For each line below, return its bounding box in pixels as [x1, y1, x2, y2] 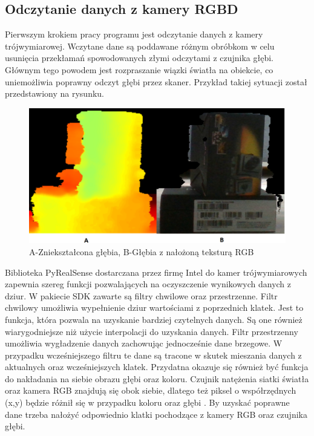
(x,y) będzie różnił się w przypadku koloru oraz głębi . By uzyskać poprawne [5, 396, 290, 409]
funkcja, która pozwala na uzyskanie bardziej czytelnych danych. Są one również [5, 313, 303, 325]
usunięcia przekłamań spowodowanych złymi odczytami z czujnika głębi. [5, 51, 274, 64]
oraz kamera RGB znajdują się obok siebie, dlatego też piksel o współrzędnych [5, 384, 296, 397]
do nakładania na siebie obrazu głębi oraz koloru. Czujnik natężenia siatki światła [5, 372, 309, 385]
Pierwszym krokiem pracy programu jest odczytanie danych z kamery [5, 28, 263, 41]
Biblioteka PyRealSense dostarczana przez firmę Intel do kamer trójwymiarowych [5, 265, 307, 278]
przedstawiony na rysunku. [5, 87, 104, 100]
